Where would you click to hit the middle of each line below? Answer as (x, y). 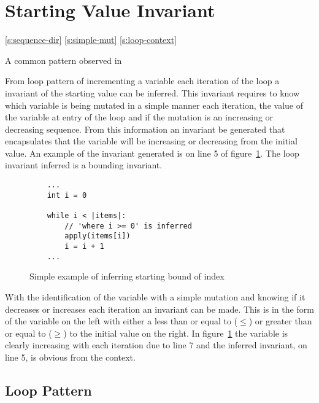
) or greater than (280, 321)
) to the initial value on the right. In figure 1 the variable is (176, 333)
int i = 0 (67, 195)
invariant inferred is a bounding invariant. (84, 165)
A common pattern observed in (63, 60)
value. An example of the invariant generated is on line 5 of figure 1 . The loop (152, 153)
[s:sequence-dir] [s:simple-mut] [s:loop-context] (91, 40)
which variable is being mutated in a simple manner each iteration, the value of (154, 105)
